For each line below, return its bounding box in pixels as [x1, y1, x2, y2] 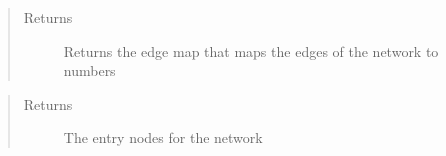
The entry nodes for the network [63, 127, 263, 148]
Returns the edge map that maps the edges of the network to [63, 40, 439, 61]
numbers [63, 60, 116, 81]
